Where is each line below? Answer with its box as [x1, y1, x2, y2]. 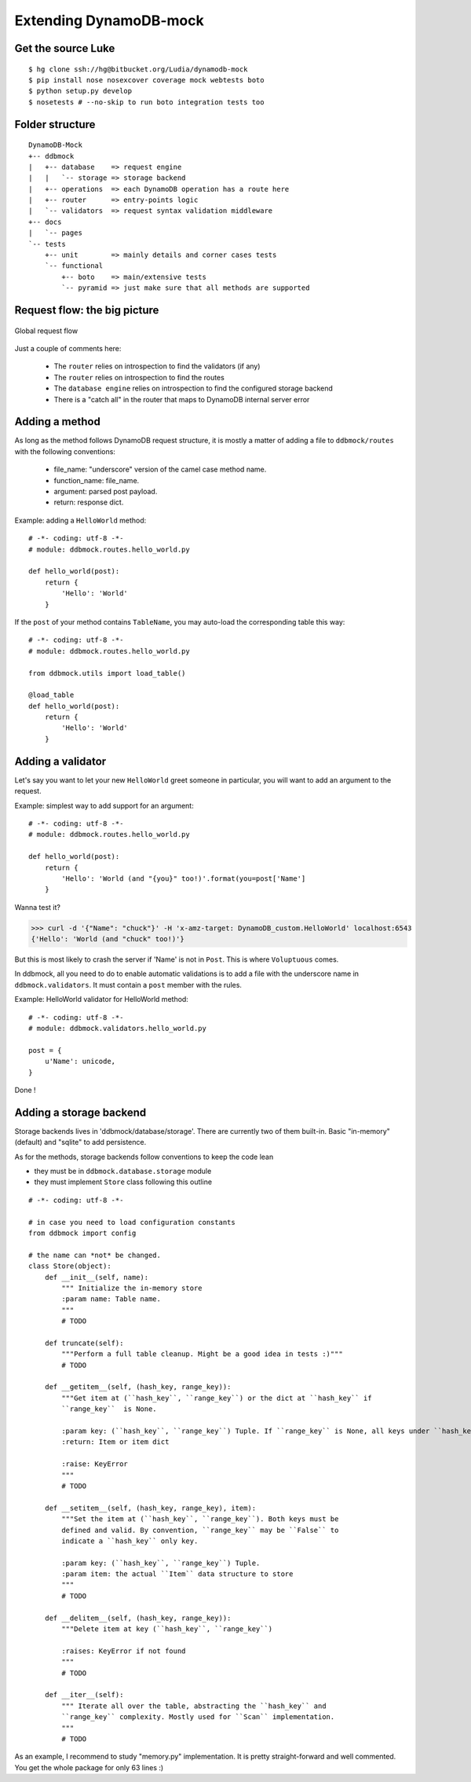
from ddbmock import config [28, 1228, 137, 1237]
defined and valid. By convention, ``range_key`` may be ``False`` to [61, 1525, 339, 1534]
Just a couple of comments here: [14, 344, 122, 354]
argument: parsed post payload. [53, 487, 158, 497]
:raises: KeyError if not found [61, 1646, 186, 1655]
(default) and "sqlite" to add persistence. [14, 1138, 147, 1147]
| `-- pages [28, 229, 82, 237]
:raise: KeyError [61, 1460, 129, 1468]
